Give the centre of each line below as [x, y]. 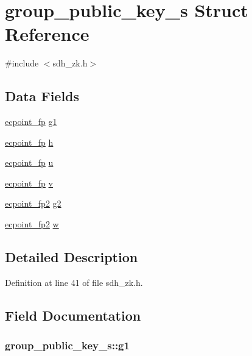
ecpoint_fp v [29, 183]
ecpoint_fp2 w [32, 224]
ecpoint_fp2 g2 [33, 203]
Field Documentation [73, 315]
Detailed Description [72, 257]
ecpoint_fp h [29, 142]
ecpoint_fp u [29, 162]
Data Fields [42, 96]
